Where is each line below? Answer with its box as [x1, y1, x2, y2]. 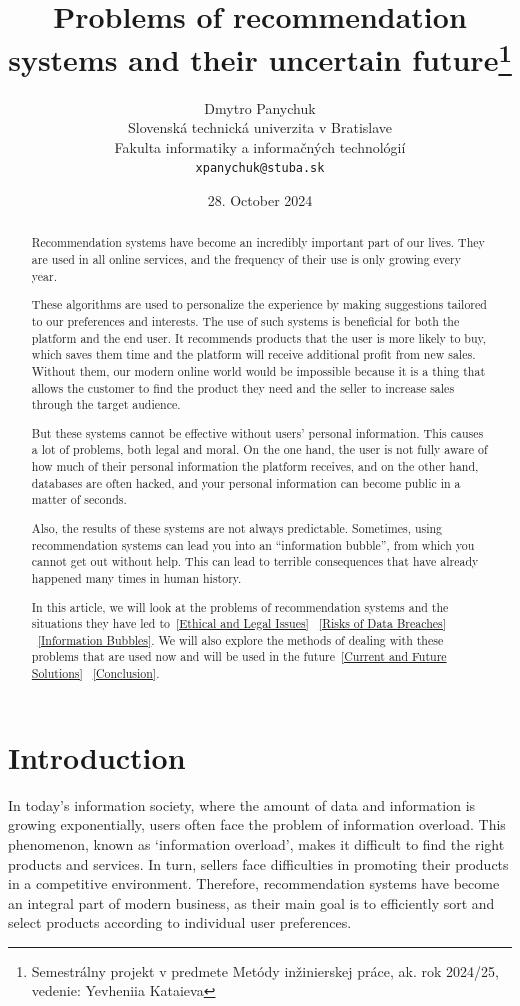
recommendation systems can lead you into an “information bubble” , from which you [31, 536, 475, 553]
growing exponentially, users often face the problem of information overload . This [8, 814, 506, 835]
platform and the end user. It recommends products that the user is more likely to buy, [31, 329, 487, 346]
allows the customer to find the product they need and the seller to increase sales [31, 379, 455, 396]
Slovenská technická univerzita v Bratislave [127, 117, 393, 138]
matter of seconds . [31, 491, 127, 508]
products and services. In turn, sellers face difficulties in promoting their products [8, 853, 509, 874]
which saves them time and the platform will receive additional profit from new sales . [31, 346, 476, 363]
